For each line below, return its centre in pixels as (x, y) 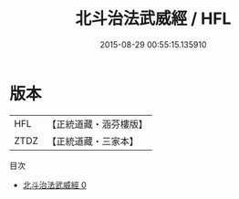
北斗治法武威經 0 (54, 184)
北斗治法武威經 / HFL (153, 19)
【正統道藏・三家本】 (93, 141)
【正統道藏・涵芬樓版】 (98, 124)
